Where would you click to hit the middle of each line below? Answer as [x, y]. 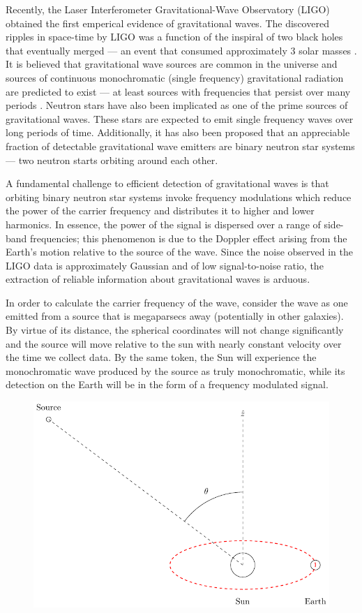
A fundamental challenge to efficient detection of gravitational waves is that [167, 183]
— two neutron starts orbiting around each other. [112, 160]
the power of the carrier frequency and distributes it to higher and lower [160, 211]
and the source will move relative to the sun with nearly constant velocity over [174, 343]
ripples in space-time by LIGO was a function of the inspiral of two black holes [174, 37]
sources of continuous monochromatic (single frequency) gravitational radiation [175, 77]
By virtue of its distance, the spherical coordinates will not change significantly [175, 330]
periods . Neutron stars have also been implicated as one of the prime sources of [177, 105]
